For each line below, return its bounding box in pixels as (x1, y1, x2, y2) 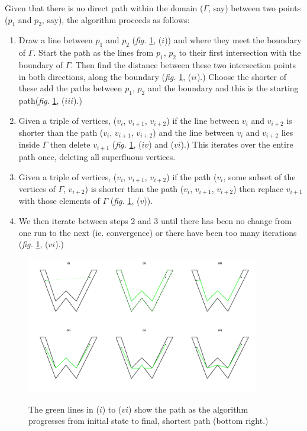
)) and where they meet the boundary (164, 34, 302, 46)
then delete (50, 138, 91, 151)
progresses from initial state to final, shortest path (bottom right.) (28, 414, 269, 427)
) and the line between (153, 126, 234, 139)
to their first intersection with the (179, 46, 301, 59)
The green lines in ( (28, 403, 99, 415)
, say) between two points (208, 2, 301, 14)
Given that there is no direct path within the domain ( (5, 2, 203, 14)
